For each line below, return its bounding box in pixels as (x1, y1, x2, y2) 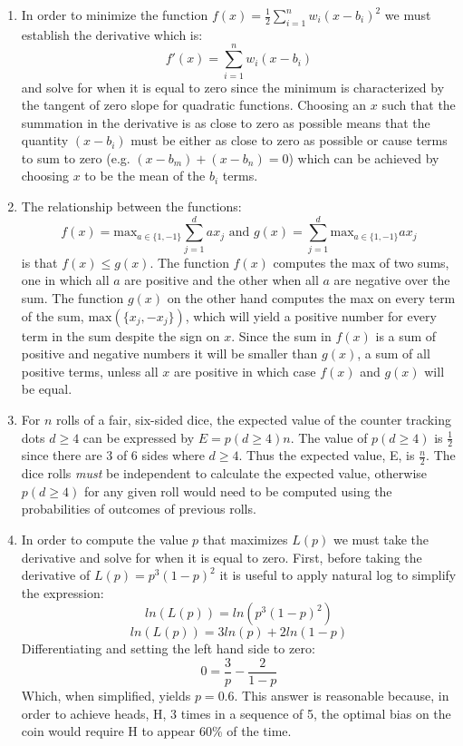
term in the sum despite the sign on (21, 326, 220, 345)
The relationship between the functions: (21, 197, 242, 216)
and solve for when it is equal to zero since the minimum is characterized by (21, 77, 445, 96)
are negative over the (333, 270, 450, 290)
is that (21, 252, 58, 271)
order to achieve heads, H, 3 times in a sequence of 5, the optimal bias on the (21, 703, 451, 722)
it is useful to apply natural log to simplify (219, 565, 457, 584)
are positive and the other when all (124, 270, 319, 290)
